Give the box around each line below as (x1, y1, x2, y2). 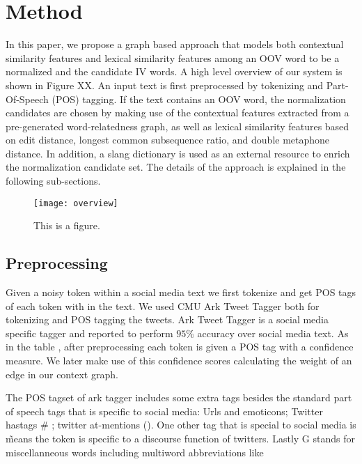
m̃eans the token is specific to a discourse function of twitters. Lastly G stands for (6, 431, 355, 446)
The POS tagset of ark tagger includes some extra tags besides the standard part (6, 390, 352, 405)
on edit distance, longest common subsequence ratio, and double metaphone (6, 132, 330, 147)
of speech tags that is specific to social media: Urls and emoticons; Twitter (6, 403, 323, 418)
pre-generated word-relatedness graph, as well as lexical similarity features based (6, 118, 349, 133)
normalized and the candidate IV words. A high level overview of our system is (6, 64, 343, 79)
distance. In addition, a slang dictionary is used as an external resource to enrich (6, 146, 350, 160)
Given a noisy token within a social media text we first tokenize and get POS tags (6, 285, 356, 300)
